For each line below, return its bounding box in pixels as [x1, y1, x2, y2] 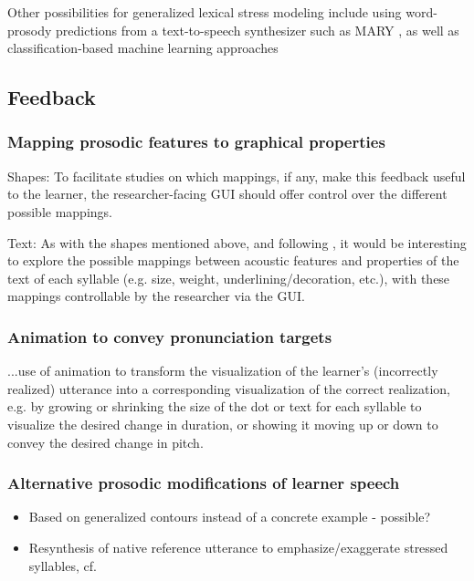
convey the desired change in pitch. [7, 432, 204, 451]
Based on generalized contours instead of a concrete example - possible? [28, 507, 431, 526]
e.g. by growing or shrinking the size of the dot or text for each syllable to [7, 397, 422, 416]
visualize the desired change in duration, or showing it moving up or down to [7, 414, 438, 433]
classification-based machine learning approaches [7, 38, 279, 57]
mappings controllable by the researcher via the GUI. [7, 286, 305, 306]
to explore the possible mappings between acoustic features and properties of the [7, 251, 459, 270]
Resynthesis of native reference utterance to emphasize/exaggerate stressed [28, 537, 448, 556]
